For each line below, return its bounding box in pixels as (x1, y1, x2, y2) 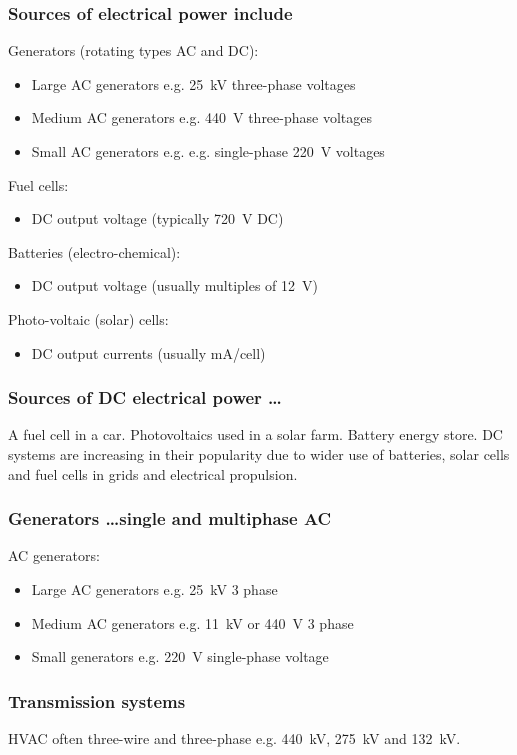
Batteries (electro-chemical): (8, 241, 181, 262)
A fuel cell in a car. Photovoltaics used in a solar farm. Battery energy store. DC (8, 424, 503, 445)
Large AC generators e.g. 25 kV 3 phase (31, 578, 278, 599)
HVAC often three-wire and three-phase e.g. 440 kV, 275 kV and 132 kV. (8, 727, 461, 748)
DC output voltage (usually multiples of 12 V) (31, 275, 318, 296)
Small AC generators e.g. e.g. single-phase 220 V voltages (31, 141, 385, 161)
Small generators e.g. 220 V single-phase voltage (31, 646, 329, 667)
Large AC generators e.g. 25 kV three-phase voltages (31, 73, 356, 94)
